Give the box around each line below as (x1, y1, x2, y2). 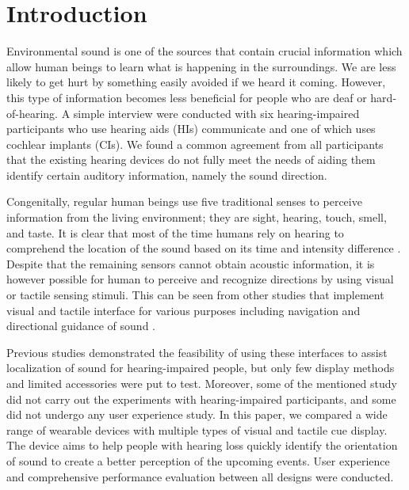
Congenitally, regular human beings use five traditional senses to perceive (6, 193, 362, 210)
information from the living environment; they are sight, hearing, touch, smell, (6, 209, 387, 226)
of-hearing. (6, 104, 59, 121)
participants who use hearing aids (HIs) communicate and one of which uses (6, 120, 376, 137)
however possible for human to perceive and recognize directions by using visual (6, 271, 394, 287)
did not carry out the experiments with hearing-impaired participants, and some (6, 390, 396, 407)
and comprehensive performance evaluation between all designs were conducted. (6, 468, 394, 484)
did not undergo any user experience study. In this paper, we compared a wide (6, 406, 388, 423)
